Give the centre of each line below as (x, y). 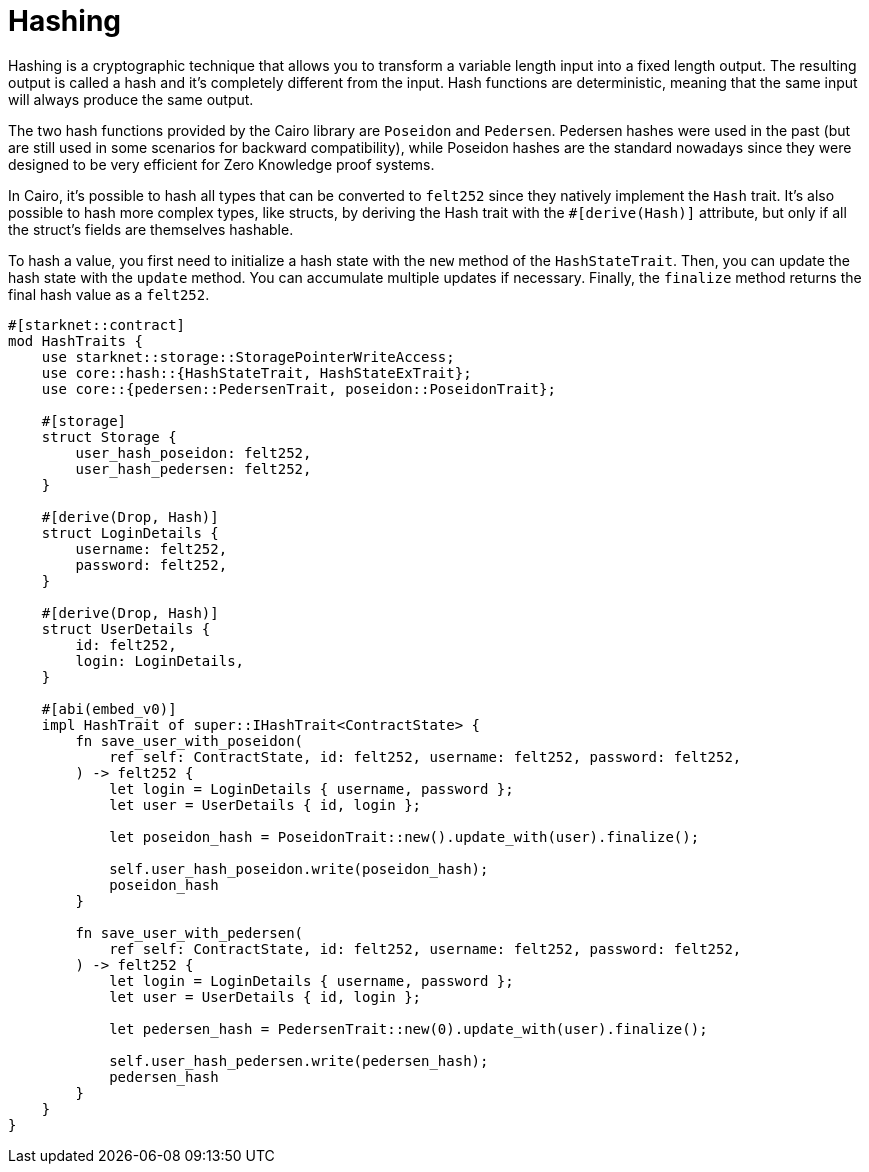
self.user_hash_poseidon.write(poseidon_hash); (299, 868)
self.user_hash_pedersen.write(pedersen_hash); (299, 1060)
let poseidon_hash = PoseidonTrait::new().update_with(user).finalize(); (404, 836)
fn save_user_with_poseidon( (189, 740)
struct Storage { (109, 436)
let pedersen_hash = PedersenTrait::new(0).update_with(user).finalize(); (408, 1028)
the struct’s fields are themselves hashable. (151, 229)
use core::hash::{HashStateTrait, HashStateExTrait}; (256, 372)
